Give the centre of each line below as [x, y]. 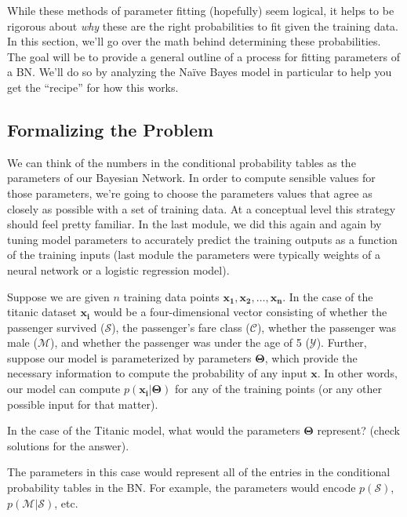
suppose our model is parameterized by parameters [129, 357]
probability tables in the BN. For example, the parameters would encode [182, 488]
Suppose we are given [58, 296]
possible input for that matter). [83, 404]
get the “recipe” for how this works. [93, 87]
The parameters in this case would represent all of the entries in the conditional [199, 472]
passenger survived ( [56, 327]
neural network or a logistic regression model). [118, 269]
